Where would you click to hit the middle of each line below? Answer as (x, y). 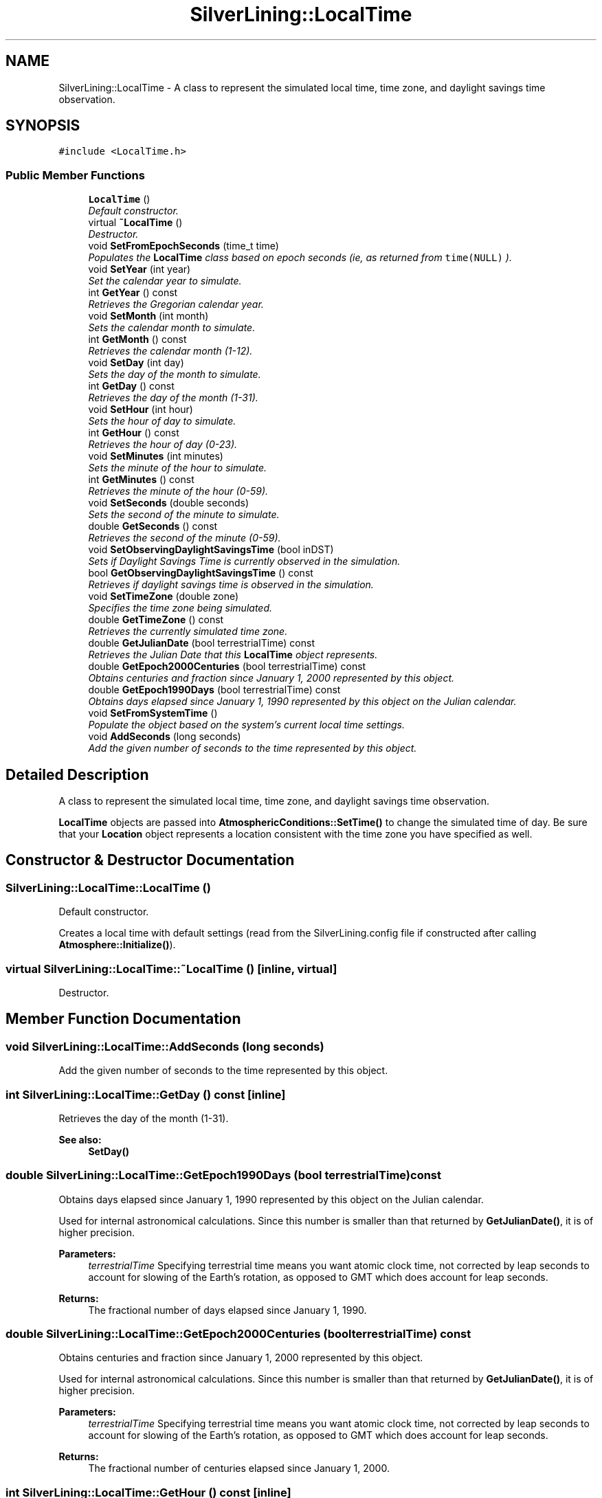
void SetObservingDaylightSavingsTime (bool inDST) (211, 550)
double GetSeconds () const (153, 526)
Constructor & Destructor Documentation (150, 860)
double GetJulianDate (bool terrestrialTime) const (201, 643)
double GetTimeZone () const (156, 620)
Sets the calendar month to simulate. (172, 328)
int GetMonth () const (137, 339)
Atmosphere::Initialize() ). (117, 945)
